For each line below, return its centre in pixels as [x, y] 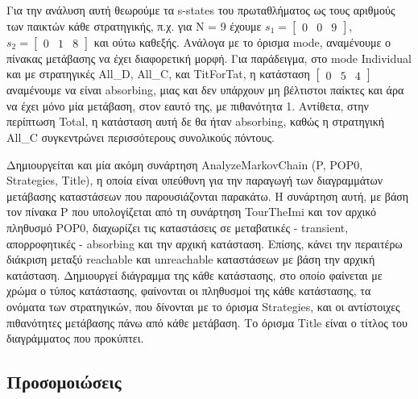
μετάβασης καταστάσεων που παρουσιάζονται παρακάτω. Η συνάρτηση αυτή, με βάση [208, 195]
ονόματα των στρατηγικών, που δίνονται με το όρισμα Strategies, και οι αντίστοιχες [203, 306]
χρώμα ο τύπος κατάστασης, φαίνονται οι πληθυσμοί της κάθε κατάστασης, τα [189, 291]
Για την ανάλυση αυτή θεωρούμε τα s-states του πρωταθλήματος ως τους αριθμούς [201, 10]
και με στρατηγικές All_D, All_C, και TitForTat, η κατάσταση [158, 74]
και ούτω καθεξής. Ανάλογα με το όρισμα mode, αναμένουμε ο [242, 42]
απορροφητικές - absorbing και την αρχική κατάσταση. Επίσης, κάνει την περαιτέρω [205, 243]
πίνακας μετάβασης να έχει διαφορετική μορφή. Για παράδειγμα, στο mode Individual [209, 58]
